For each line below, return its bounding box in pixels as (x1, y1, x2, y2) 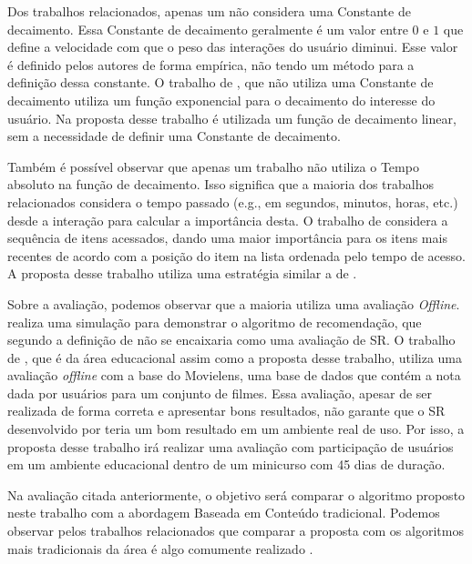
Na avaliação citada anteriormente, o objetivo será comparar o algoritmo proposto (7, 485, 466, 504)
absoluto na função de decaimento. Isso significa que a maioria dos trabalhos (7, 175, 434, 194)
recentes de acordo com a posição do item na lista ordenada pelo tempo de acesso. (7, 246, 466, 265)
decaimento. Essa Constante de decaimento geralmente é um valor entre (7, 19, 408, 38)
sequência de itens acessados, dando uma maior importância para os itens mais (7, 228, 447, 247)
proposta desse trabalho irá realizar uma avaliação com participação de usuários (7, 437, 454, 456)
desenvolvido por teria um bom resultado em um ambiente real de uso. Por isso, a (7, 419, 465, 438)
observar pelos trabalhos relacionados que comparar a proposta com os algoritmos (7, 521, 464, 540)
